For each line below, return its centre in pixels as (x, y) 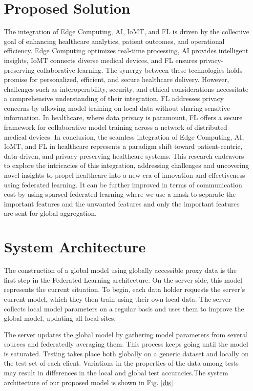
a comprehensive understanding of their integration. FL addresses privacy (114, 98)
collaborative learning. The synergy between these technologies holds (140, 70)
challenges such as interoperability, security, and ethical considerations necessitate (126, 89)
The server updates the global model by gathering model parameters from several (126, 334)
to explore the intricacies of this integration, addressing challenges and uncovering (126, 165)
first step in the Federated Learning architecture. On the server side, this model (123, 279)
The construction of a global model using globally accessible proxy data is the (120, 270)
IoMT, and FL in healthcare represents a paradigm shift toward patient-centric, (123, 146)
